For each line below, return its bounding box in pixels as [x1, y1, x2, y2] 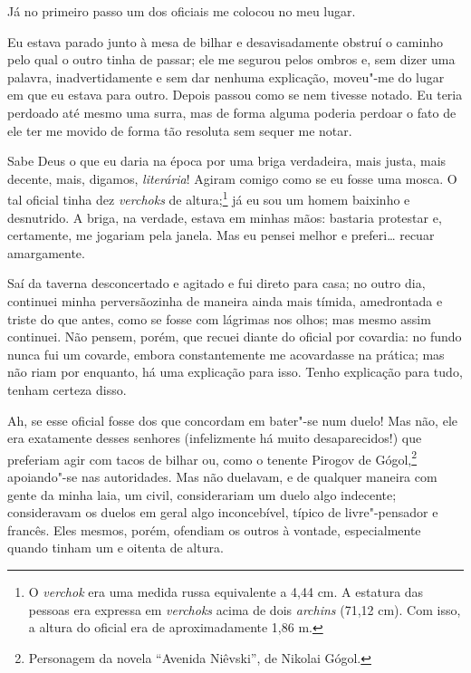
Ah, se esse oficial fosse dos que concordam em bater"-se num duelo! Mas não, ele [7, 410, 457, 429]
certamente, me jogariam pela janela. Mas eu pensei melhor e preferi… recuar [7, 226, 435, 245]
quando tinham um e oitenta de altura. [7, 538, 224, 557]
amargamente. [7, 243, 85, 262]
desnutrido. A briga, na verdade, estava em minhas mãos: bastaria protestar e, [7, 207, 442, 226]
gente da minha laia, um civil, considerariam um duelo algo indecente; [7, 485, 397, 504]
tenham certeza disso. [7, 380, 127, 399]
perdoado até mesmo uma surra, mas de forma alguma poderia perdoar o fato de [7, 102, 457, 121]
